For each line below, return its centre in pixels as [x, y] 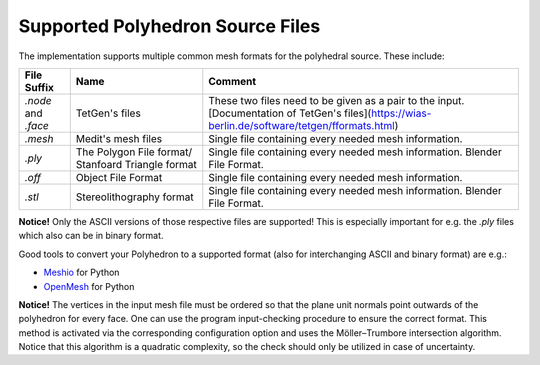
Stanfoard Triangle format [136, 164]
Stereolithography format [134, 197]
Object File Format [119, 177]
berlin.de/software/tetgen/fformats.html [301, 125]
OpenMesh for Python [89, 286]
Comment [232, 81]
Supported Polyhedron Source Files [169, 26]
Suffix [39, 87]
